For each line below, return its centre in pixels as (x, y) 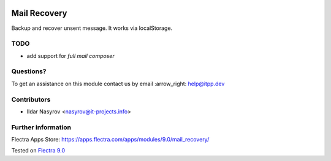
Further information (41, 127)
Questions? (29, 71)
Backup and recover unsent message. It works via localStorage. (92, 28)
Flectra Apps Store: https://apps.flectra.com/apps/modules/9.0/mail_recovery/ (110, 140)
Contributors (31, 99)
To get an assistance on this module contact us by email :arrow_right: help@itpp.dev (118, 84)
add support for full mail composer (70, 55)
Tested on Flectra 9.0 (38, 151)
